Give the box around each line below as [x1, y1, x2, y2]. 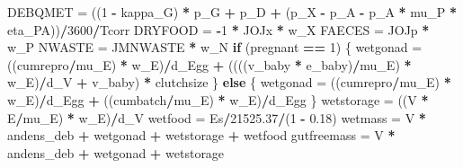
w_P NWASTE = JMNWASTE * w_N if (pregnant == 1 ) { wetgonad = [7, 38, 423, 57]
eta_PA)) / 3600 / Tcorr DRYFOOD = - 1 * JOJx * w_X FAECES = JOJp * [7, 20, 430, 39]
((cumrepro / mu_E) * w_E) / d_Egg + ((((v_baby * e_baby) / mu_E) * [7, 55, 412, 74]
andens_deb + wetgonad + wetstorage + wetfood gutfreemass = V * [7, 126, 396, 145]
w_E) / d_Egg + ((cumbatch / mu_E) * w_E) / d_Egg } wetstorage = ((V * [7, 90, 429, 109]
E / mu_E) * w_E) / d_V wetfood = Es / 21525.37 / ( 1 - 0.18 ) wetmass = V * [7, 108, 426, 127]
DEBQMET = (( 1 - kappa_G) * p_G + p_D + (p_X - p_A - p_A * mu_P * [7, 3, 458, 21]
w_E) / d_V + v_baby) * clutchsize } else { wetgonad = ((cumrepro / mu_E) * [7, 73, 451, 92]
